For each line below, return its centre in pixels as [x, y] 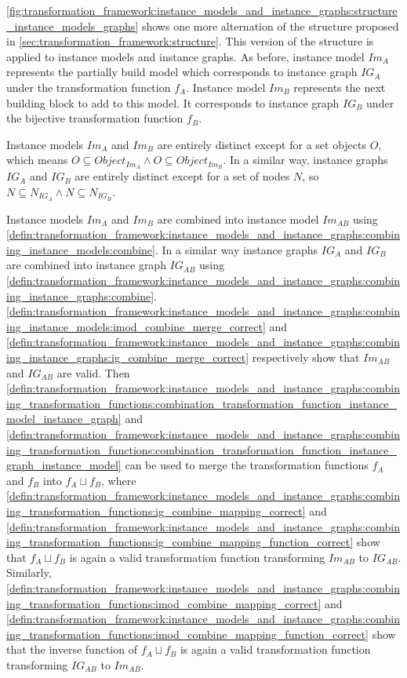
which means [37, 160]
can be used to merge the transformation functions [247, 465]
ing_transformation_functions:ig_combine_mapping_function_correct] [180, 542]
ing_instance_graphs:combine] [80, 295]
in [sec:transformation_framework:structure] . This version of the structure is [190, 41]
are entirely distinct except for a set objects [262, 144]
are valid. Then [93, 372]
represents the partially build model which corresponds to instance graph [182, 72]
